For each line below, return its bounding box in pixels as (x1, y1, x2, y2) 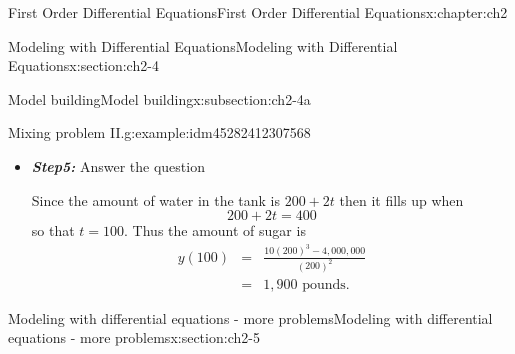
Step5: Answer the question (31, 155, 205, 176)
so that (31, 220, 75, 241)
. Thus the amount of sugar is (124, 220, 306, 241)
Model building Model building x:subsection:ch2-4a (8, 88, 311, 109)
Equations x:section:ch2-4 (8, 55, 159, 76)
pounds (302, 277, 346, 292)
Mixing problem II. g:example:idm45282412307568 (8, 122, 311, 143)
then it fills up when (339, 189, 464, 210)
